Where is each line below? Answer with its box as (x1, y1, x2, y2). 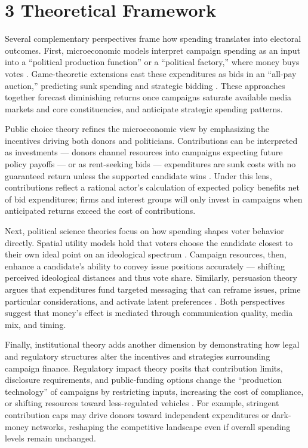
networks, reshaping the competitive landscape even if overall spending (31, 420, 291, 432)
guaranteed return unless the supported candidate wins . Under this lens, (5, 169, 272, 182)
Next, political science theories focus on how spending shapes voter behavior (5, 225, 284, 237)
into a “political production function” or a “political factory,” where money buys (5, 56, 300, 68)
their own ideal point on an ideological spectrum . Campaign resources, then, (5, 248, 287, 260)
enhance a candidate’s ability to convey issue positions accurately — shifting (5, 259, 285, 272)
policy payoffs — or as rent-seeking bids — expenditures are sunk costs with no (5, 158, 296, 170)
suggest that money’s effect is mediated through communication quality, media (5, 306, 293, 319)
